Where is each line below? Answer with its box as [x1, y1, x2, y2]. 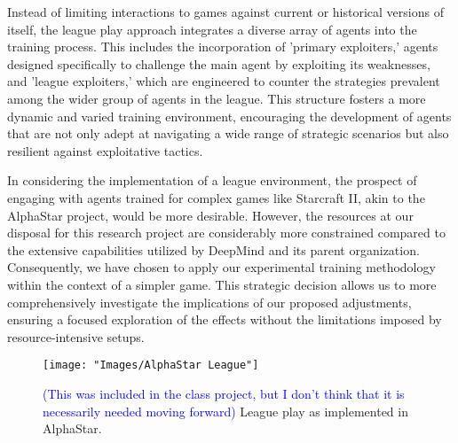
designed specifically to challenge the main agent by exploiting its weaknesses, [7, 54, 430, 73]
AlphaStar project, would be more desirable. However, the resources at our [7, 206, 414, 224]
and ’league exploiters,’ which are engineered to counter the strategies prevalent [7, 72, 440, 90]
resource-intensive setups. [7, 327, 145, 346]
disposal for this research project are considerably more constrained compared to [7, 223, 446, 242]
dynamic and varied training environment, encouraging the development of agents [7, 106, 452, 125]
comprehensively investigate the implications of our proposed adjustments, [7, 292, 412, 311]
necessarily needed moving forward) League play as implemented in [43, 401, 408, 420]
